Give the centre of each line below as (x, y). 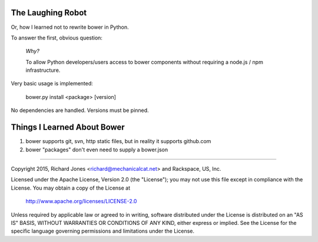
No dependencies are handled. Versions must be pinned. (80, 110)
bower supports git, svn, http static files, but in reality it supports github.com (118, 141)
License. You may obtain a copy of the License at (71, 188)
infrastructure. (43, 70)
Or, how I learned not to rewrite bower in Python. (70, 27)
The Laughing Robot (49, 13)
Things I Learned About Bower (68, 127)
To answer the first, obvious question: (57, 38)
